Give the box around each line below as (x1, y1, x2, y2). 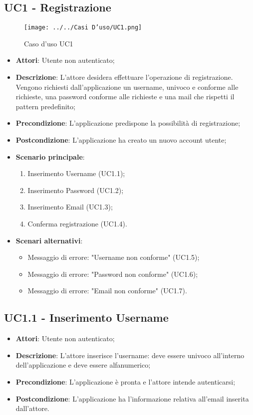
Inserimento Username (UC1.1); (27, 168, 125, 179)
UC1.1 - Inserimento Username (4, 310, 169, 325)
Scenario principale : (15, 151, 85, 162)
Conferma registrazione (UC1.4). (27, 218, 127, 228)
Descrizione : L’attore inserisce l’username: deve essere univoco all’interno (15, 350, 245, 360)
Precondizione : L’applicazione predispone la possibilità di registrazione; (15, 118, 241, 128)
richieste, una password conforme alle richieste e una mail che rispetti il (15, 91, 235, 102)
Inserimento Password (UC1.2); (27, 185, 124, 195)
